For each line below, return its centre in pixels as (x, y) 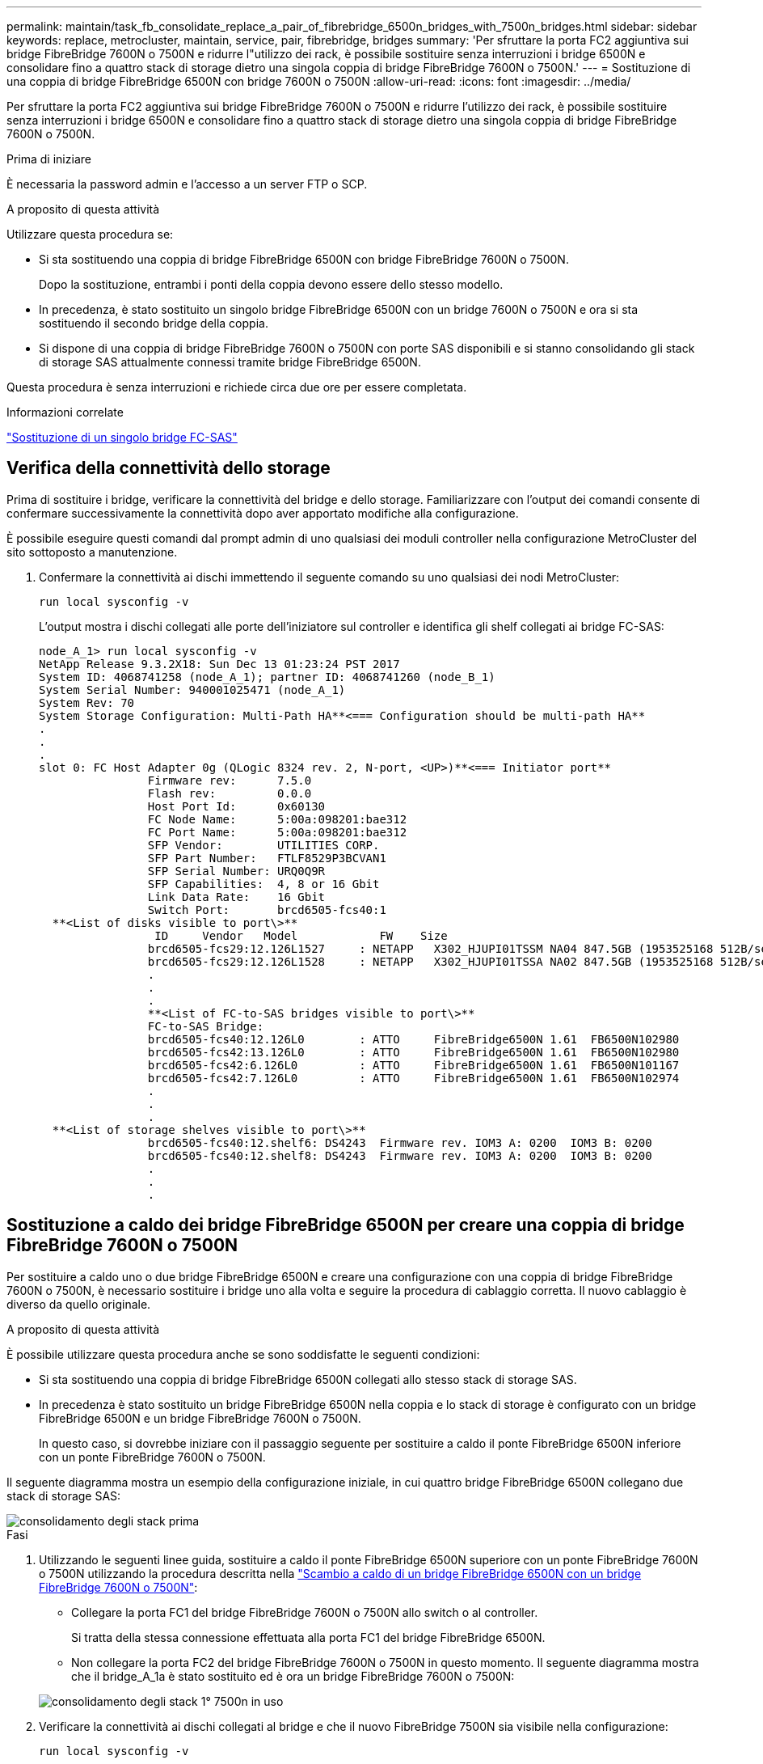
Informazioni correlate (65, 412)
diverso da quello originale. (79, 1304)
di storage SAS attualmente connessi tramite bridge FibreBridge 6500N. (230, 362)
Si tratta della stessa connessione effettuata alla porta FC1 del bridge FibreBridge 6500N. (308, 1637)
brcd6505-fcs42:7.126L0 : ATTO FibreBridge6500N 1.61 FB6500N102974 (413, 1078)
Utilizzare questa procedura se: (90, 234)
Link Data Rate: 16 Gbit (236, 897)
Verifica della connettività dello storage (169, 468)
